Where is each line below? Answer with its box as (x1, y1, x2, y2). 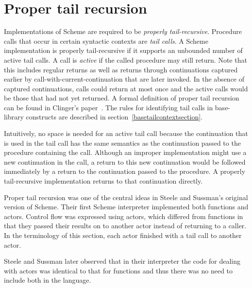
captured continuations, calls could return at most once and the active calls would (4, 83, 248, 93)
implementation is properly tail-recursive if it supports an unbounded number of (4, 45, 243, 55)
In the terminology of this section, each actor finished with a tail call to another (4, 230, 242, 240)
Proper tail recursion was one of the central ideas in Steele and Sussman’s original (4, 192, 248, 202)
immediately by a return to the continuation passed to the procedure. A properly (4, 166, 246, 176)
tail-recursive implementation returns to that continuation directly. (4, 176, 203, 186)
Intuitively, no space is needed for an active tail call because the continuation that (4, 128, 248, 138)
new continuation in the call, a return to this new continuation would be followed (4, 156, 246, 167)
